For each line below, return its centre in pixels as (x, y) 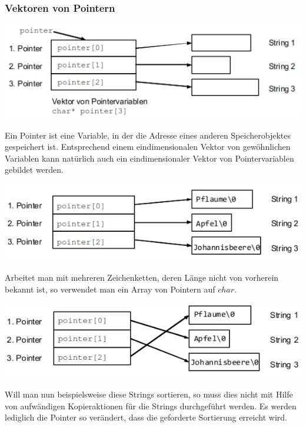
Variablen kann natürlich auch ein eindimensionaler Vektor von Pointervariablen (149, 158)
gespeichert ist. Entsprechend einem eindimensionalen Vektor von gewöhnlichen (148, 147)
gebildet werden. (34, 170)
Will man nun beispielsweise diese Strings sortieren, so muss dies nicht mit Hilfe (149, 394)
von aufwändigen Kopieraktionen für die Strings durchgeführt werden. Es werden (151, 405)
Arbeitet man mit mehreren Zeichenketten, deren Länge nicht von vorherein (142, 277)
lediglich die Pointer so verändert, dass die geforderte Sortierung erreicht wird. (146, 417)
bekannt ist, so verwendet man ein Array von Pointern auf (110, 289)
